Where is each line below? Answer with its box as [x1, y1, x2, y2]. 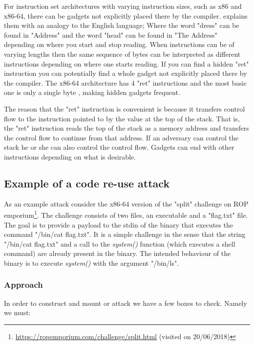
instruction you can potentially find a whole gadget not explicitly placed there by [4, 68, 247, 78]
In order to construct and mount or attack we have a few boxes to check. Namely [4, 298, 247, 308]
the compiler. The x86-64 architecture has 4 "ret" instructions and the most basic [4, 77, 247, 88]
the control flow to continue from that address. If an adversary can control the [4, 132, 238, 142]
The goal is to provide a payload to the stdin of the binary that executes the [4, 219, 233, 230]
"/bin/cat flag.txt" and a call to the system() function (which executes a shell [4, 238, 235, 249]
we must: [4, 307, 31, 318]
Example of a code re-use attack [4, 175, 170, 190]
